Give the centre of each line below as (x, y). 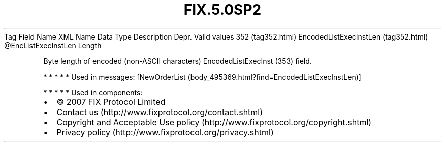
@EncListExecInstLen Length (53, 45)
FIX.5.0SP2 (222, 10)
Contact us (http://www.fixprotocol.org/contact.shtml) (160, 112)
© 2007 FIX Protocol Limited (111, 102)
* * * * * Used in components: (93, 92)
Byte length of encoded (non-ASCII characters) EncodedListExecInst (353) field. (178, 61)
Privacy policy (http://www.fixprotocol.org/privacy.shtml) (165, 132)
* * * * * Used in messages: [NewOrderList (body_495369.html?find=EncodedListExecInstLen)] (202, 77)
